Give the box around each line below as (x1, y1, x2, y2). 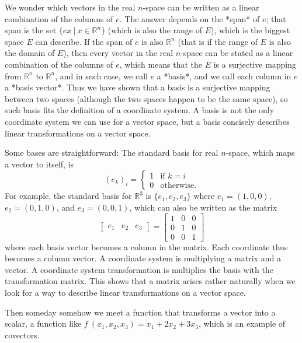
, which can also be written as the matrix (129, 201, 277, 213)
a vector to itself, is (5, 157, 74, 170)
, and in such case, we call (55, 69, 148, 82)
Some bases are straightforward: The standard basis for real (5, 146, 218, 159)
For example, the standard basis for (5, 190, 132, 202)
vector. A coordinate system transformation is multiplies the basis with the (5, 263, 273, 275)
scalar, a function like (5, 317, 82, 330)
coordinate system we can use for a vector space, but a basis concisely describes (5, 115, 290, 127)
